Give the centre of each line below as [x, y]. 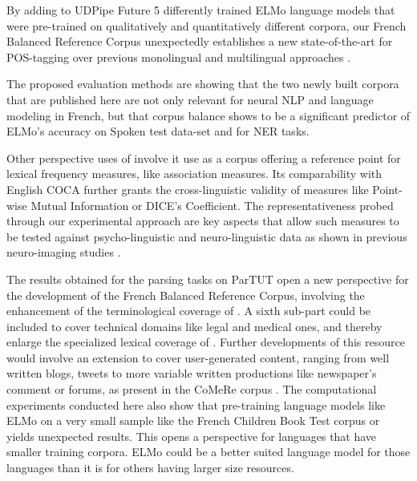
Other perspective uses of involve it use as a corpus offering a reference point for [204, 158]
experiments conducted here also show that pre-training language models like [196, 404]
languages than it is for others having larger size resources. [150, 468]
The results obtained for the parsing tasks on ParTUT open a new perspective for [208, 279]
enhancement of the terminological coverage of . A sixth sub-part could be [189, 311]
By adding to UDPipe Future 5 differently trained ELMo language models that [201, 10]
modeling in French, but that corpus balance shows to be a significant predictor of [208, 115]
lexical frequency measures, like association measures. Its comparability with [194, 174]
